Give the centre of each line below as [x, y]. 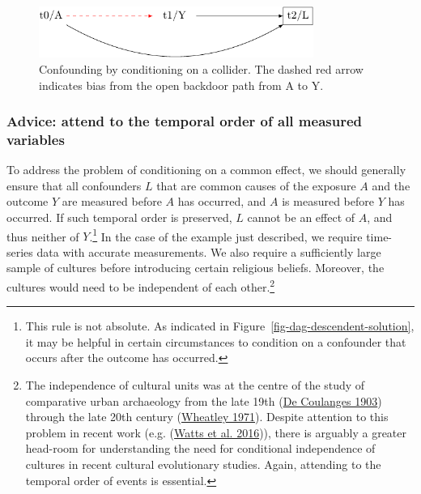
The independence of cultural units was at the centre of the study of [195, 385]
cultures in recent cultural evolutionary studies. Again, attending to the [203, 464]
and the [391, 185]
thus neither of [43, 236]
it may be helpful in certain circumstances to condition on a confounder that [216, 341]
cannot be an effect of [301, 217]
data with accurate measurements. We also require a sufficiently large [209, 251]
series [20, 251]
